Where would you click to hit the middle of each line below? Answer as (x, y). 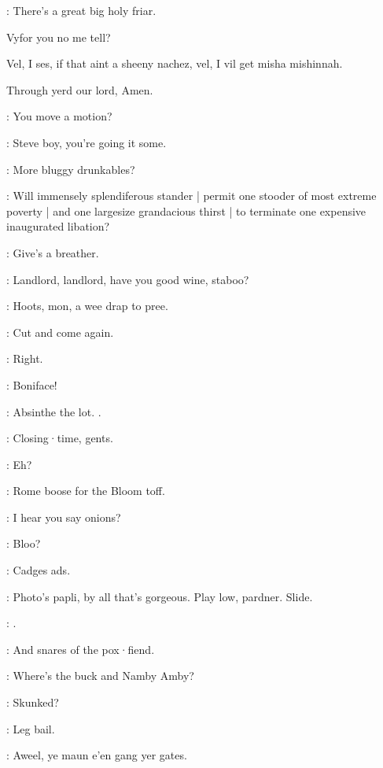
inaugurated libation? (58, 226)
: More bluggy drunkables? (71, 169)
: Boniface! (32, 384)
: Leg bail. (31, 728)
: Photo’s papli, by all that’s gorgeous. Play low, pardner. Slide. (160, 596)
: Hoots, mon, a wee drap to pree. (87, 306)
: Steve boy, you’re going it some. (87, 142)
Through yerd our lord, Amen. (80, 89)
